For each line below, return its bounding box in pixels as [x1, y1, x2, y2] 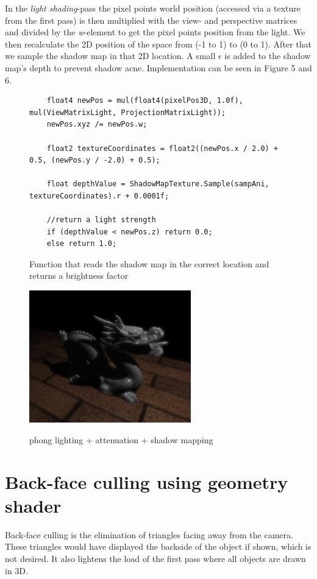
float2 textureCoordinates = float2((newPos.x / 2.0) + [46, 144, 279, 153]
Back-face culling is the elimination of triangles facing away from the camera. [5, 528, 293, 541]
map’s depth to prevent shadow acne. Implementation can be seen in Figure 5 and [5, 61, 312, 74]
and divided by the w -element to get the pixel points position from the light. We [5, 26, 305, 38]
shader [5, 493, 62, 518]
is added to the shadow [224, 49, 311, 62]
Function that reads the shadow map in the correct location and [29, 257, 269, 270]
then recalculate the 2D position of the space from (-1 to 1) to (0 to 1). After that [5, 37, 312, 50]
